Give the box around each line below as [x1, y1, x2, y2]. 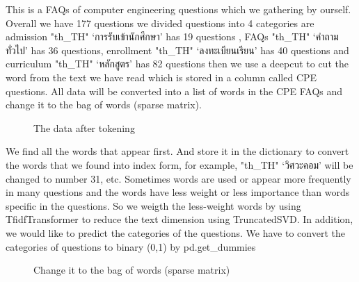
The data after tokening [33, 120, 135, 135]
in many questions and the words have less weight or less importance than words [6, 185, 350, 199]
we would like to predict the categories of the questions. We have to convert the [6, 225, 345, 240]
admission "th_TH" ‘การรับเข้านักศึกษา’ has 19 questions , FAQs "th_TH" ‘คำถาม [6, 29, 339, 44]
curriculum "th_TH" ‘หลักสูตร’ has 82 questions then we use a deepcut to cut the [6, 56, 349, 71]
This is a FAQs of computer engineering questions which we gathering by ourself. [6, 2, 351, 16]
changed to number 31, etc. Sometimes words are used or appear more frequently [6, 171, 351, 185]
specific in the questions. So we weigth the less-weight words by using [6, 198, 301, 213]
